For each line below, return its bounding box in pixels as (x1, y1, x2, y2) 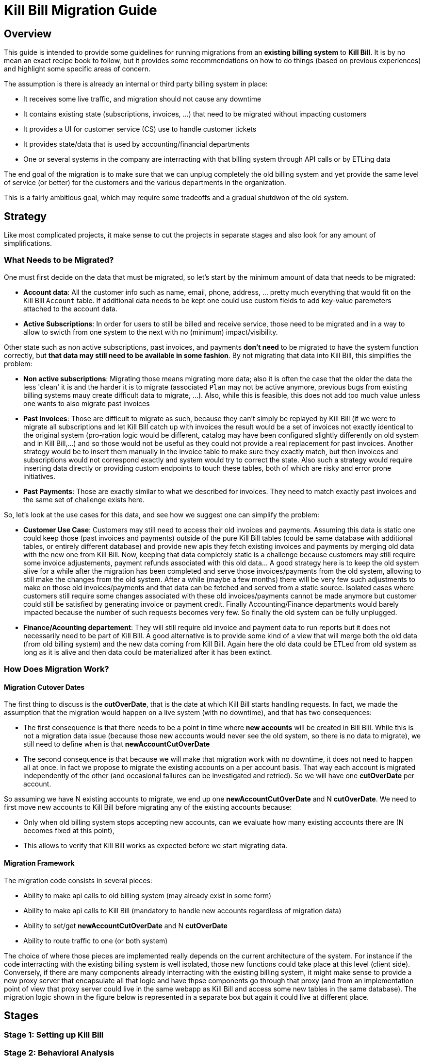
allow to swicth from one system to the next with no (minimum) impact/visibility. (23, 327, 278, 336)
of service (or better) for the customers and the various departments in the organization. (4, 178, 286, 187)
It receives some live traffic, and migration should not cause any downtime (23, 95, 262, 103)
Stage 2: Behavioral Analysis (4, 1047, 114, 1058)
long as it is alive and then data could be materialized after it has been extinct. (23, 648, 272, 656)
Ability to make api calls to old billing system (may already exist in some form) (23, 891, 272, 900)
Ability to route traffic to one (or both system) (23, 936, 168, 945)
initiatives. (23, 472, 56, 480)
